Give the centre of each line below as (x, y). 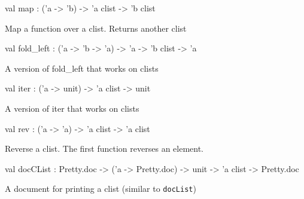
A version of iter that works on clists (72, 108)
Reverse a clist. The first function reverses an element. (104, 149)
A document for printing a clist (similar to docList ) (101, 189)
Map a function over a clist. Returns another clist (96, 28)
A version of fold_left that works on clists (82, 68)
